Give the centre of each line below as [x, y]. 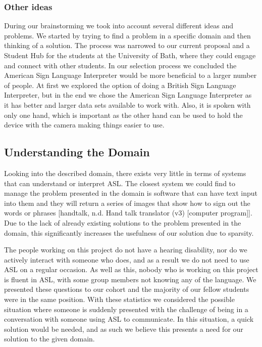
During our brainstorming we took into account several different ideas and [119, 26]
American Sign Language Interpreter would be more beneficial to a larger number [130, 75]
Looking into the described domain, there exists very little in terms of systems [125, 173]
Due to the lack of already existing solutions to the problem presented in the [123, 222]
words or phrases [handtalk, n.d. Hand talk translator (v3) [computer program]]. [128, 213]
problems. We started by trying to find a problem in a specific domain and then [127, 35]
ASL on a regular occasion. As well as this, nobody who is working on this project [131, 269]
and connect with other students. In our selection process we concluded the [120, 65]
